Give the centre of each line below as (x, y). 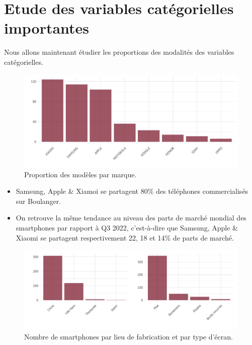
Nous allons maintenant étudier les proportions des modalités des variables (119, 52)
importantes (47, 28)
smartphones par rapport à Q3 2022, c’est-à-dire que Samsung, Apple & (127, 227)
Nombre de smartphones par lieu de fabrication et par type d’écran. (129, 336)
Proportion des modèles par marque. (80, 174)
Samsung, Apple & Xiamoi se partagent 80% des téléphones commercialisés (132, 191)
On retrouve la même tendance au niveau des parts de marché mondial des (131, 218)
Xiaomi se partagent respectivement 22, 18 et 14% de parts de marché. (125, 237)
